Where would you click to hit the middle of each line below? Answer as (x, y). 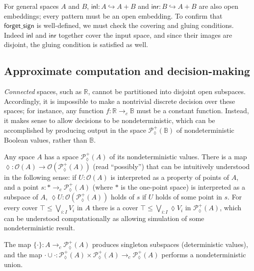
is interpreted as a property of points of (170, 177)
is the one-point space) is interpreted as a (183, 186)
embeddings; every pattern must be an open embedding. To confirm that (113, 15)
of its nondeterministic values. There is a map (178, 156)
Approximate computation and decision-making (127, 71)
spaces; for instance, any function (54, 111)
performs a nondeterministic (204, 254)
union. (13, 264)
